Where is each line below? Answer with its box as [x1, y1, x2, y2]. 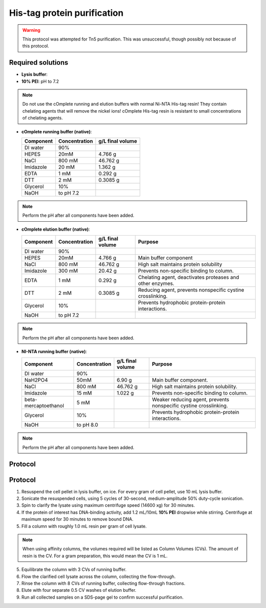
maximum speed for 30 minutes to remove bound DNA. [21, 516, 134, 522]
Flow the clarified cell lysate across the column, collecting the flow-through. [21, 573, 176, 579]
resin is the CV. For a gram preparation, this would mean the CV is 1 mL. [22, 553, 167, 559]
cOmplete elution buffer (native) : [21, 226, 90, 232]
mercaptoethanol [24, 403, 64, 409]
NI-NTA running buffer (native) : [21, 348, 87, 354]
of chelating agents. [22, 115, 63, 121]
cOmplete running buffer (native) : [21, 128, 92, 134]
